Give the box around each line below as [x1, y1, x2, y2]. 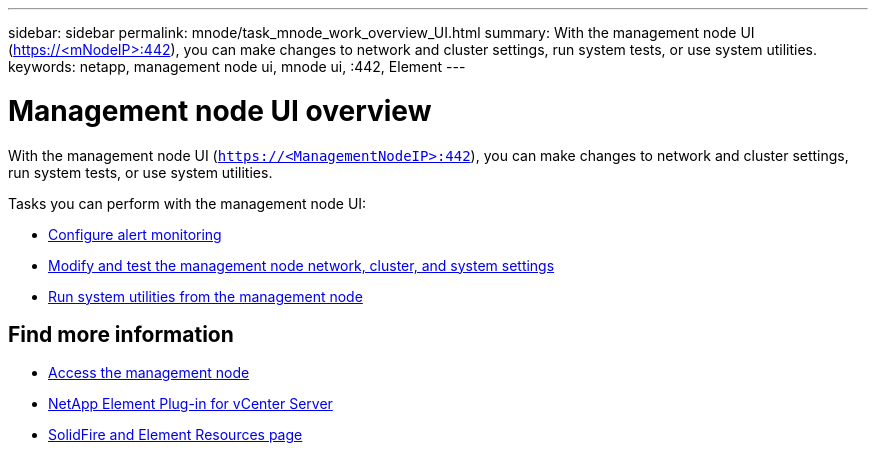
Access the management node [48, 364, 250, 382]
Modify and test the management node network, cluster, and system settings [48, 256, 555, 274]
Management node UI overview [8, 93, 432, 128]
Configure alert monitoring [48, 225, 222, 243]
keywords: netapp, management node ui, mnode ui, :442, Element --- [8, 58, 466, 75]
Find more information [8, 321, 234, 347]
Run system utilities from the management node [48, 287, 363, 305]
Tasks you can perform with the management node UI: [8, 194, 367, 212]
